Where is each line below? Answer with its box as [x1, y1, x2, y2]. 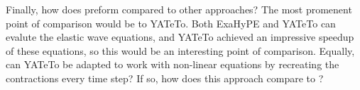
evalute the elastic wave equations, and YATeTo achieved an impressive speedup [6, 30, 354, 44]
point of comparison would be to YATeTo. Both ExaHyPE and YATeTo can [6, 15, 336, 30]
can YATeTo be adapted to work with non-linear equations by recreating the [6, 57, 339, 72]
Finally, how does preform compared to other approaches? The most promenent [6, 2, 352, 16]
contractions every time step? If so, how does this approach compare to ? [6, 70, 324, 85]
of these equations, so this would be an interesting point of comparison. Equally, [6, 43, 355, 58]
